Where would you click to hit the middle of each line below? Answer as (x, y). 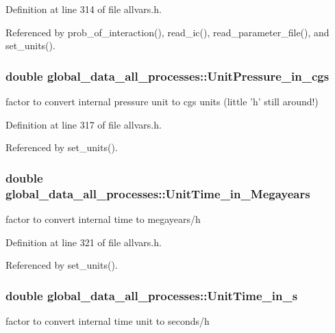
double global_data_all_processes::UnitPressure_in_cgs (167, 76)
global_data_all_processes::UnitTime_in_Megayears (158, 193)
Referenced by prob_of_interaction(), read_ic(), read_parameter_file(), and (167, 32)
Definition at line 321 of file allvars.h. (84, 242)
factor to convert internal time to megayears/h (103, 218)
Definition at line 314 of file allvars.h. (84, 9)
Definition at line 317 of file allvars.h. (84, 124)
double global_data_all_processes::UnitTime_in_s (152, 295)
